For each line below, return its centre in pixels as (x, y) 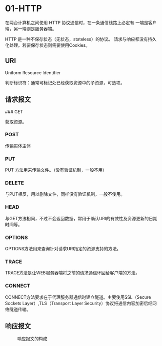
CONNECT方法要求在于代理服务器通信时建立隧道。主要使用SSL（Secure (78, 297)
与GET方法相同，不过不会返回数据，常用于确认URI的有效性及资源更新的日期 (81, 218)
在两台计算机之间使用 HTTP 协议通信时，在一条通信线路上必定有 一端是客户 (81, 22)
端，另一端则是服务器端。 (31, 29)
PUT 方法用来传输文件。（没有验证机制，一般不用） (56, 170)
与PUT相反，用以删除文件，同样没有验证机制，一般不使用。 (65, 194)
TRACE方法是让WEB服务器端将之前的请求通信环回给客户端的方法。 (72, 273)
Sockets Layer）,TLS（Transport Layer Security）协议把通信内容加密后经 (79, 303)
